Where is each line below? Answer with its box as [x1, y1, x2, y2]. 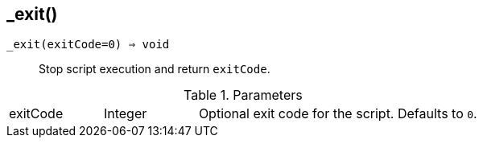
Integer [103, 105, 147, 122]
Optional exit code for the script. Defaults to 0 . [198, 105, 477, 122]
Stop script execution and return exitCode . [39, 62, 270, 76]
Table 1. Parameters [184, 87, 303, 104]
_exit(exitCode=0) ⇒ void [6, 38, 170, 51]
